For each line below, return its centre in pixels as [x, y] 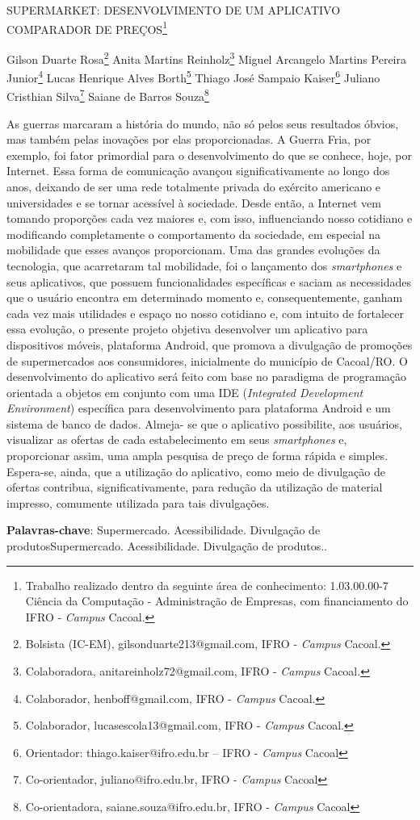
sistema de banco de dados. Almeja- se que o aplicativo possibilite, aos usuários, [204, 423]
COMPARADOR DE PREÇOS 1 [87, 27]
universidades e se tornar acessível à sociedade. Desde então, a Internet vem [194, 202]
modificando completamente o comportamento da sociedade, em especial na [193, 234]
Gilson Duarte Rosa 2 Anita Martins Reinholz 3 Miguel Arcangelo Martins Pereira [206, 57]
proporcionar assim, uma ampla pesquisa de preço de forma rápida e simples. [197, 456]
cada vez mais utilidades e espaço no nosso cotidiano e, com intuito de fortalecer [205, 313]
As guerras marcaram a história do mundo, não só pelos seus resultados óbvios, [203, 123]
